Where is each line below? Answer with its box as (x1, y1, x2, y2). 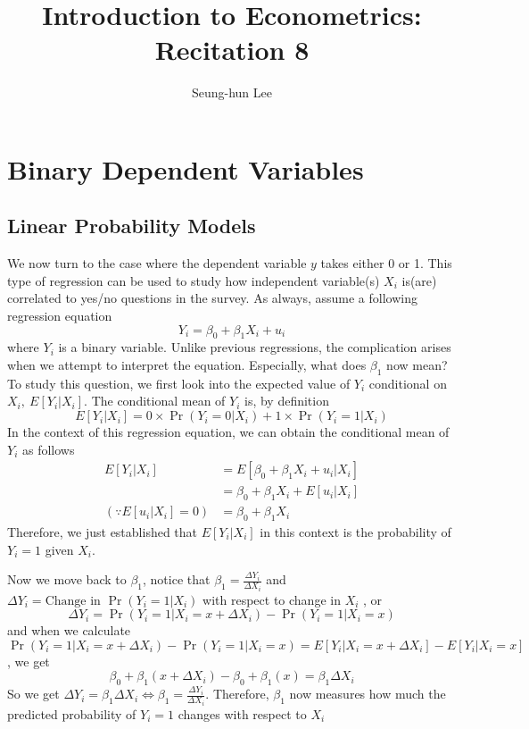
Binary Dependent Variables (7, 150, 364, 187)
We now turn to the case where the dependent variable (7, 254, 307, 272)
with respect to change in (203, 590, 341, 608)
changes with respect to (178, 704, 307, 723)
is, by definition (244, 391, 329, 410)
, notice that (143, 570, 211, 589)
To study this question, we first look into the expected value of (7, 373, 351, 392)
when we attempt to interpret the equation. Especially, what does (7, 356, 367, 374)
